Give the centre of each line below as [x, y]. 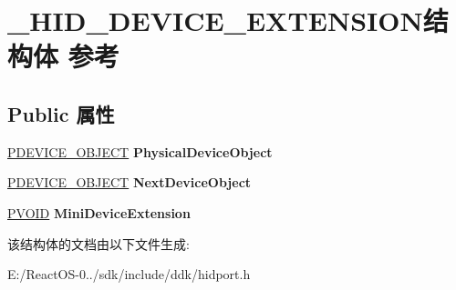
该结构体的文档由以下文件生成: [98, 243]
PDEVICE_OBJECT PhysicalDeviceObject [140, 151]
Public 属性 [61, 113]
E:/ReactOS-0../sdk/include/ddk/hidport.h [129, 274]
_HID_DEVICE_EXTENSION [215, 20]
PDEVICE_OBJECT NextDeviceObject [130, 182]
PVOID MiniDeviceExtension [99, 212]
